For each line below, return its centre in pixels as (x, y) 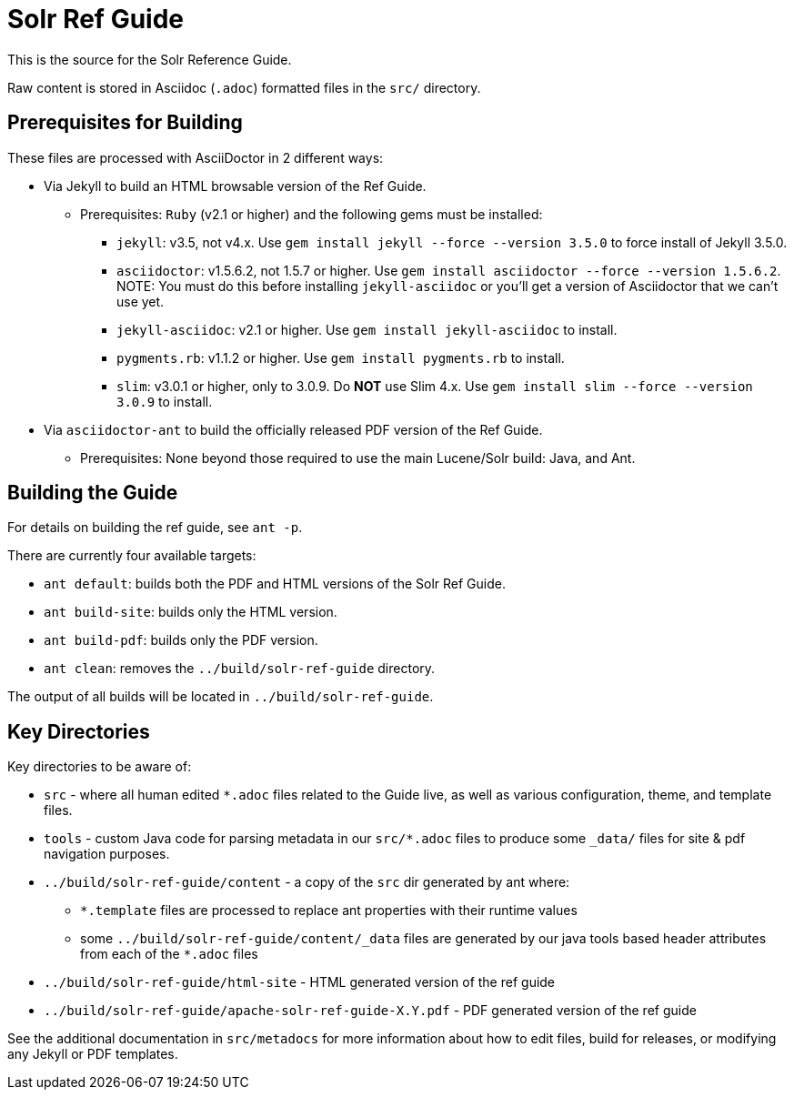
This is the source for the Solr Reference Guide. (150, 59)
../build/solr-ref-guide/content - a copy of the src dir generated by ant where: (307, 882)
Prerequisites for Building (125, 123)
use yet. (141, 301)
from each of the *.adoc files (169, 954)
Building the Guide (93, 493)
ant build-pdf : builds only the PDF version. (181, 640)
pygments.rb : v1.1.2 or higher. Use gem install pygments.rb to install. (341, 357)
